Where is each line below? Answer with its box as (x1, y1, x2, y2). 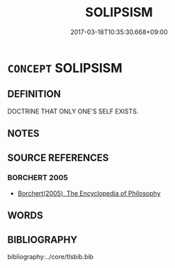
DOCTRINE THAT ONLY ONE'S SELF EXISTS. (7, 107, 139, 116)
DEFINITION (7, 88, 62, 100)
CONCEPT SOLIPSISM (7, 60, 123, 76)
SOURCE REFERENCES (7, 152, 109, 164)
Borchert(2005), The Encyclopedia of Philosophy (17, 189, 161, 197)
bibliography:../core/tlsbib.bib (7, 252, 94, 261)
